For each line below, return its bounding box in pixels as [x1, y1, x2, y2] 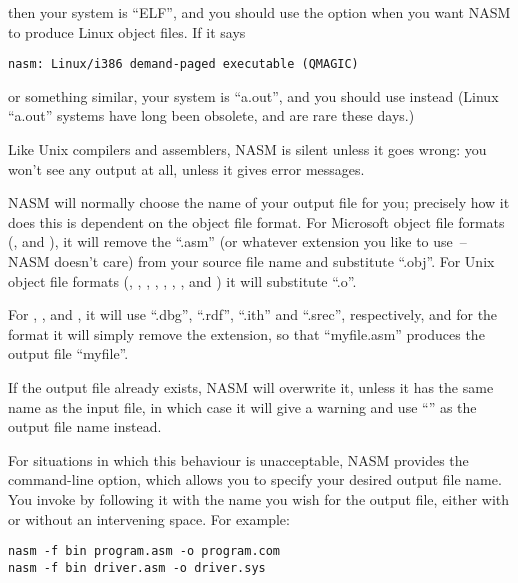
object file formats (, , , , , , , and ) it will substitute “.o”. [8, 270, 357, 291]
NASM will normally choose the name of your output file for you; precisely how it [8, 192, 510, 213]
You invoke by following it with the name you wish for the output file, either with [8, 488, 510, 509]
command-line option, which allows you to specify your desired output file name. [8, 469, 502, 490]
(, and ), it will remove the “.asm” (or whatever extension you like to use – [8, 231, 467, 252]
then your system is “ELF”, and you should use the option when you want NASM [8, 2, 511, 22]
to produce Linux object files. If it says [8, 21, 246, 42]
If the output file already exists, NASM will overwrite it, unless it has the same [8, 376, 494, 397]
